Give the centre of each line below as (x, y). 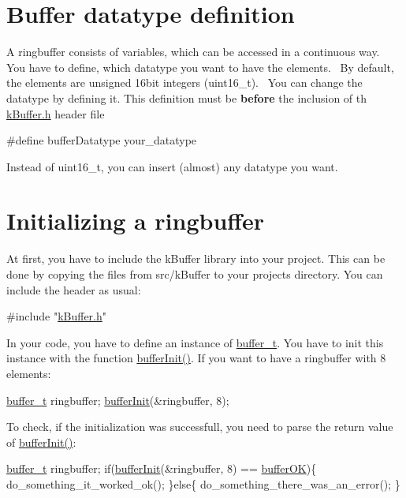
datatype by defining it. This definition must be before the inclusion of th (187, 97)
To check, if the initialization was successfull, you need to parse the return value (200, 427)
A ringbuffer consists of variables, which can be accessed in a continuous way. (193, 52)
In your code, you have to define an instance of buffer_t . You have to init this (195, 342)
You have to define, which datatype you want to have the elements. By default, (200, 67)
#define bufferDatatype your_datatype (102, 140)
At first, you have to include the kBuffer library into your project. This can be (196, 258)
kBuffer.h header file (56, 113)
